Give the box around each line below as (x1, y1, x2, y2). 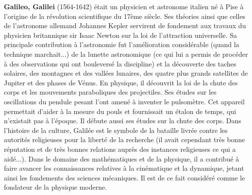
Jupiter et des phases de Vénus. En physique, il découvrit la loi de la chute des (4, 77, 238, 87)
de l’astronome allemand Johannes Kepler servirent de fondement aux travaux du (4, 20, 246, 31)
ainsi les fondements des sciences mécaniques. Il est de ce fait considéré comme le (4, 172, 245, 182)
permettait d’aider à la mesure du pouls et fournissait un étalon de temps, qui (4, 106, 236, 116)
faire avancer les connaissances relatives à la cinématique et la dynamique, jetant (4, 163, 244, 173)
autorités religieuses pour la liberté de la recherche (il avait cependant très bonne (4, 134, 245, 145)
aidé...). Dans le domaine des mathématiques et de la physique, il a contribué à (4, 153, 239, 163)
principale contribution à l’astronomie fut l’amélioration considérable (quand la (4, 39, 239, 49)
